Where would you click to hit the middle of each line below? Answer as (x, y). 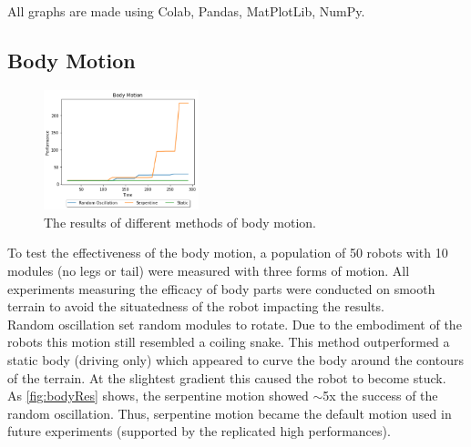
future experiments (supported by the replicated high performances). (199, 431)
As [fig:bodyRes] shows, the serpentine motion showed (158, 396)
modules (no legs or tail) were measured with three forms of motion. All (209, 271)
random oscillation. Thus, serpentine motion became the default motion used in (230, 413)
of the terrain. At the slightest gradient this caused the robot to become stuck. (227, 377)
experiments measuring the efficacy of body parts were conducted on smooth (221, 288)
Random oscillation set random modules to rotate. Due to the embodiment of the (235, 324)
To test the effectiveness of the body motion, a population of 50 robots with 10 (228, 253)
